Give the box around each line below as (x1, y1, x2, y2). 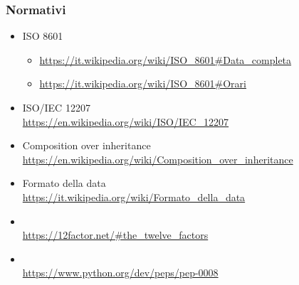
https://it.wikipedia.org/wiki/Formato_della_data (22, 189, 246, 204)
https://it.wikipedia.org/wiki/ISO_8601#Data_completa (39, 52, 292, 67)
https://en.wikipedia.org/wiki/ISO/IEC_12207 (22, 114, 229, 129)
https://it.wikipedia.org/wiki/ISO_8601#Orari (39, 76, 246, 91)
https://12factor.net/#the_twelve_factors (22, 227, 209, 242)
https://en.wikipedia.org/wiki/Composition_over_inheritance (22, 151, 293, 166)
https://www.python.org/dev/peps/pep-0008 (22, 265, 219, 280)
